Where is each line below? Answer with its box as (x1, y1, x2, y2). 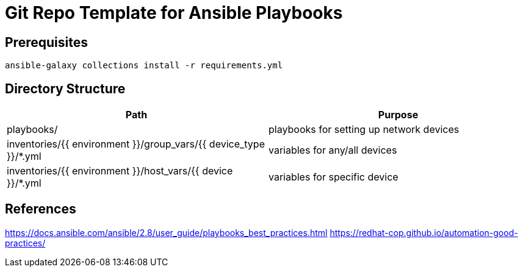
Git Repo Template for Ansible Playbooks (5, 2, 343, 23)
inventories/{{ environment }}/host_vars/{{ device (7, 165, 233, 177)
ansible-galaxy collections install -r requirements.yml (5, 60, 283, 71)
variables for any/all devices (269, 144, 397, 157)
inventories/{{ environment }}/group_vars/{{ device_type (7, 138, 265, 151)
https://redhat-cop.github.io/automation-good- (330, 227, 518, 238)
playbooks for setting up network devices (269, 123, 460, 136)
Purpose (378, 109, 419, 121)
